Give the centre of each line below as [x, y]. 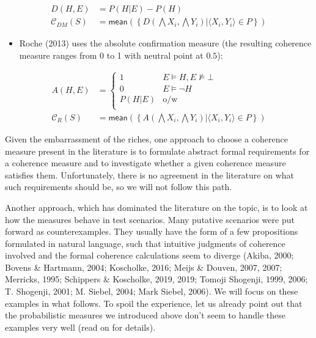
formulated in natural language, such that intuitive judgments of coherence [145, 243]
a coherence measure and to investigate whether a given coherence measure [145, 163]
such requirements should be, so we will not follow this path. [119, 187]
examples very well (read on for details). [80, 327]
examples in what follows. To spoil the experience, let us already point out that [154, 303]
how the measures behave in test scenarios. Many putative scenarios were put [150, 219]
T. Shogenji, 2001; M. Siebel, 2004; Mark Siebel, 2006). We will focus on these [152, 291]
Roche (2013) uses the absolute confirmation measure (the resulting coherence [165, 43]
